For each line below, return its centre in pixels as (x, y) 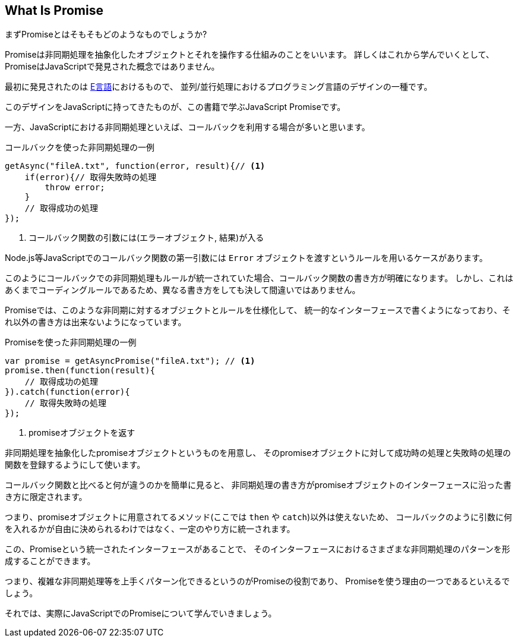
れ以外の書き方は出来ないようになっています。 (96, 322)
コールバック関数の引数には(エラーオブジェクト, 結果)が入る (146, 238)
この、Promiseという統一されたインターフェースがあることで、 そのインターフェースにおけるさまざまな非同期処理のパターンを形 (258, 549)
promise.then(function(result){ (80, 371)
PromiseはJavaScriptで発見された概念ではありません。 (112, 67)
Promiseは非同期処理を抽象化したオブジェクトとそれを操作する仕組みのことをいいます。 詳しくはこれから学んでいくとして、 (249, 55)
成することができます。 (50, 561)
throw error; (75, 188)
